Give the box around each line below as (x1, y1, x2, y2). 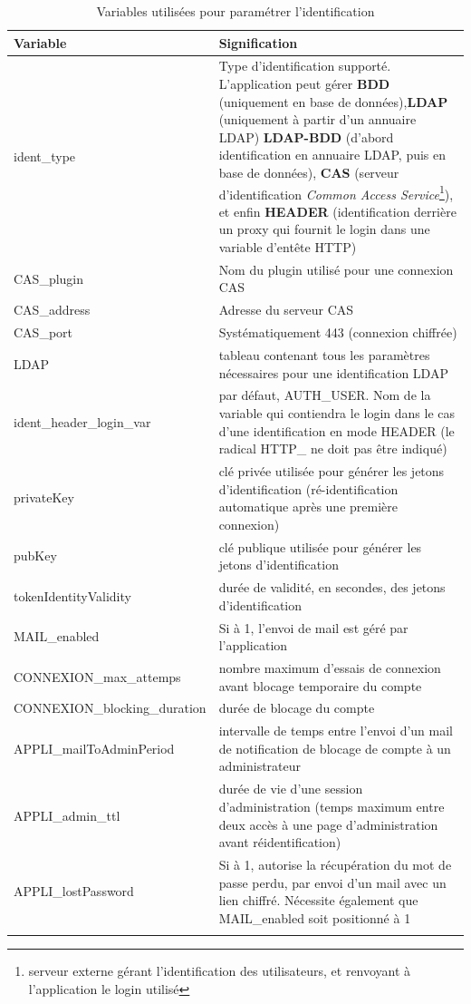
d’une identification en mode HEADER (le (218, 421, 455, 440)
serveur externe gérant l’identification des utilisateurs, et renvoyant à (28, 961, 411, 980)
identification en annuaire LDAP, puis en (218, 145, 447, 164)
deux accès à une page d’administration (218, 814, 438, 833)
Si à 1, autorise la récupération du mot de (218, 854, 452, 873)
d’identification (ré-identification (218, 479, 399, 498)
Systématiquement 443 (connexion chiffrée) (218, 323, 457, 342)
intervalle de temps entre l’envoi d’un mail (218, 721, 453, 740)
